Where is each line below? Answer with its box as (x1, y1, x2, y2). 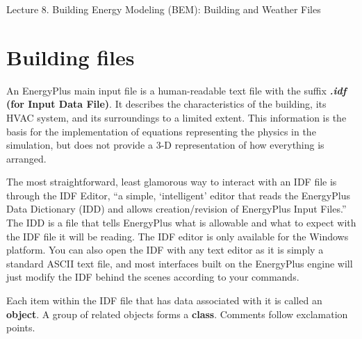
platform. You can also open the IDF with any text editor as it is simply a (6, 242, 324, 257)
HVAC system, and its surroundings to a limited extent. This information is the (6, 110, 347, 124)
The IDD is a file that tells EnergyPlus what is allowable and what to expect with (6, 215, 356, 230)
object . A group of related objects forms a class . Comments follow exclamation (6, 306, 348, 321)
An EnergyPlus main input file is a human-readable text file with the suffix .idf (6, 83, 347, 97)
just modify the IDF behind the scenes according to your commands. (6, 270, 299, 284)
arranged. (6, 151, 47, 165)
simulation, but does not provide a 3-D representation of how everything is (6, 138, 324, 152)
